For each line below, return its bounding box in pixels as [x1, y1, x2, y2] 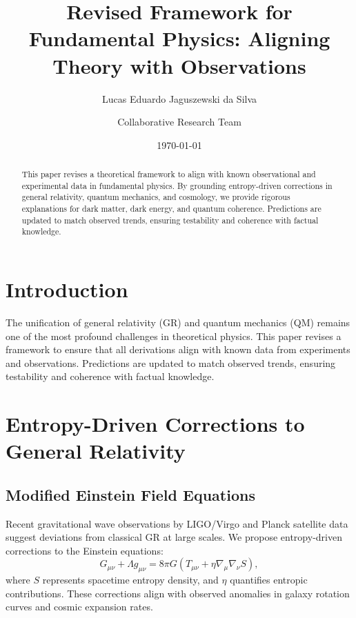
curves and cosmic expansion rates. [6, 599, 153, 614]
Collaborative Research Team [117, 114, 241, 129]
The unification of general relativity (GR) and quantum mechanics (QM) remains [6, 315, 350, 329]
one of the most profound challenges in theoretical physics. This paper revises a [6, 328, 342, 343]
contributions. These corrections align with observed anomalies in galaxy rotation [6, 586, 350, 600]
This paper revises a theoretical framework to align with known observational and [21, 168, 316, 180]
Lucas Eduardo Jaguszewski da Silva [101, 91, 257, 106]
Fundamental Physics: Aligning [28, 24, 330, 52]
